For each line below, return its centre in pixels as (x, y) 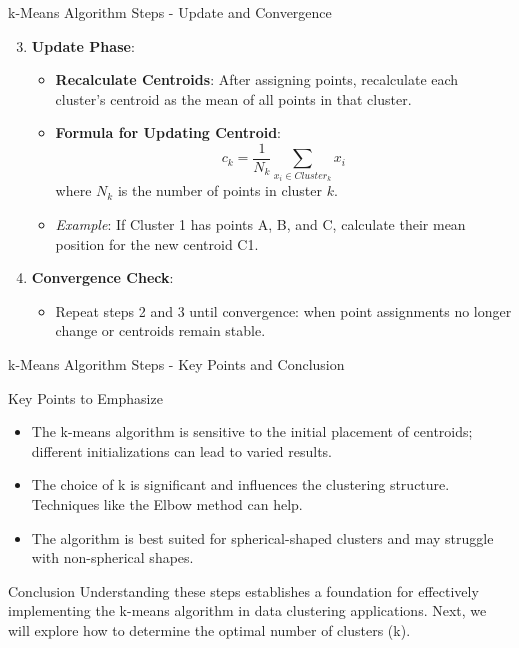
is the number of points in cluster (219, 190)
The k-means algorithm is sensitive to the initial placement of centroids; (252, 431)
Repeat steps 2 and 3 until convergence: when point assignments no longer (283, 310)
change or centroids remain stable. (160, 330)
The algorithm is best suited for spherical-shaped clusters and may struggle (262, 537)
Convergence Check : (102, 277)
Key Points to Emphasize (85, 397)
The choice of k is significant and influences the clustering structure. (240, 484)
